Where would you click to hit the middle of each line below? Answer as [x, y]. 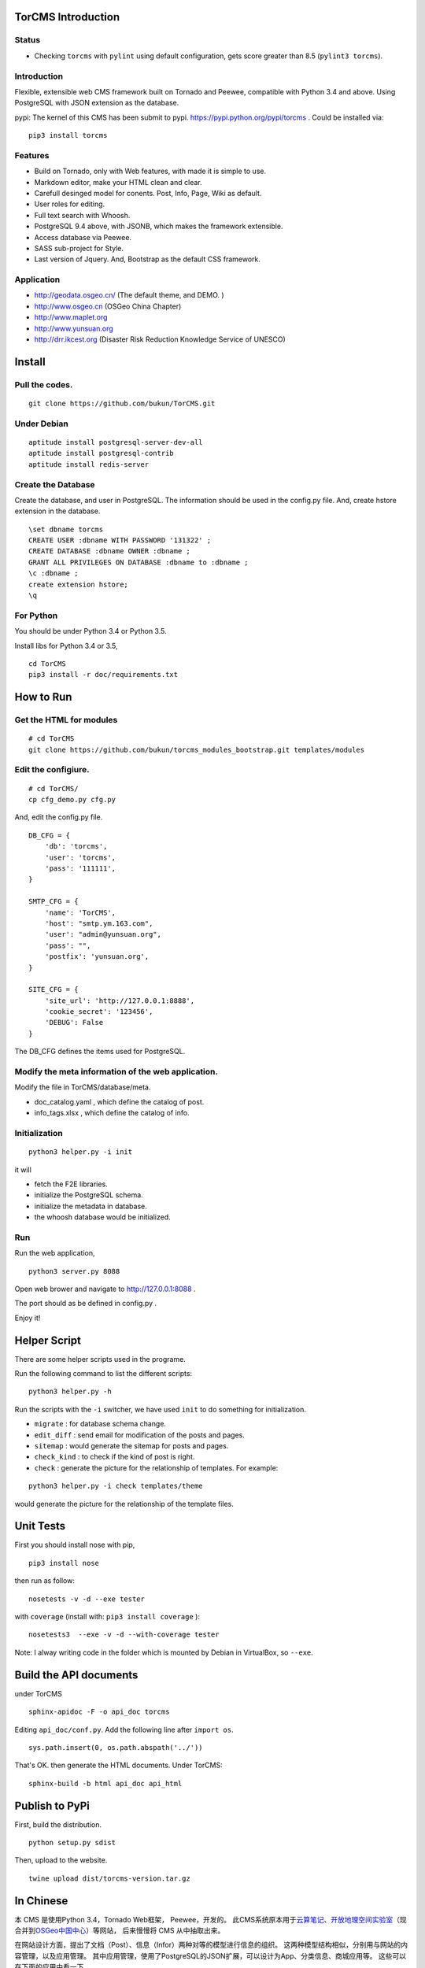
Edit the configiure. [52, 770]
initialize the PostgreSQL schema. [89, 1195]
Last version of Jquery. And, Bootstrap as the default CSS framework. [148, 259]
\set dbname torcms [66, 529]
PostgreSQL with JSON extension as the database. [97, 103]
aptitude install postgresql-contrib [102, 453]
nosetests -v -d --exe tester [87, 1599]
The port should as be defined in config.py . [86, 1304]
